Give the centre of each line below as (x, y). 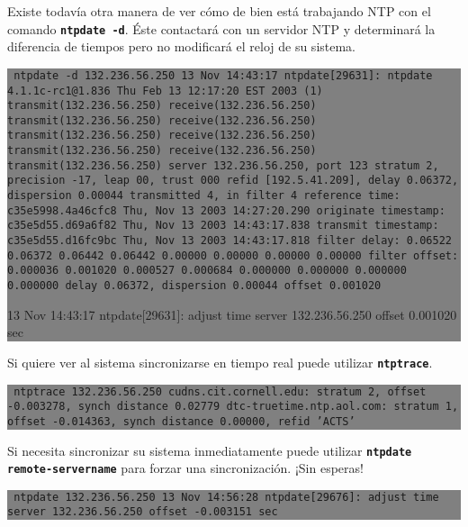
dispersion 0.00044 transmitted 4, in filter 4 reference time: (204, 196)
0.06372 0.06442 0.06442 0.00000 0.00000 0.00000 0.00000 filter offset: (233, 255)
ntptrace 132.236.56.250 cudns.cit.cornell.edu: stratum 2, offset (220, 391)
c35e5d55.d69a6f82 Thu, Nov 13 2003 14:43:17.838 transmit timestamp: (223, 226)
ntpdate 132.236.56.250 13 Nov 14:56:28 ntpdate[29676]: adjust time (226, 497)
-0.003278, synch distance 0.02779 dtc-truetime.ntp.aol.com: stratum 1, (233, 407)
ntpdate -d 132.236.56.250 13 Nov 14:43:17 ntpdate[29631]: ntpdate (223, 75)
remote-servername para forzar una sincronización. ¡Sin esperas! (185, 468)
